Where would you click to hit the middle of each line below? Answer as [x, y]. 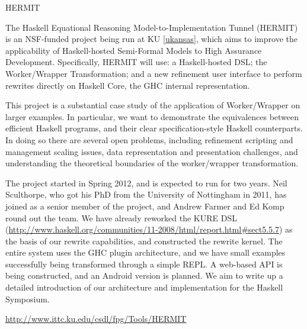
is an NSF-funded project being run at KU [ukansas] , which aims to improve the [151, 39]
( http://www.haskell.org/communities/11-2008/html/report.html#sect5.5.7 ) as [149, 229]
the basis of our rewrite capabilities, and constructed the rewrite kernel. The [144, 241]
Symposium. [28, 299]
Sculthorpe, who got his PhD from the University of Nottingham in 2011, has [146, 194]
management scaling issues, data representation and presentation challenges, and [152, 151]
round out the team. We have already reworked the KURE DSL [121, 217]
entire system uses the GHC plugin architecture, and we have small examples [145, 252]
